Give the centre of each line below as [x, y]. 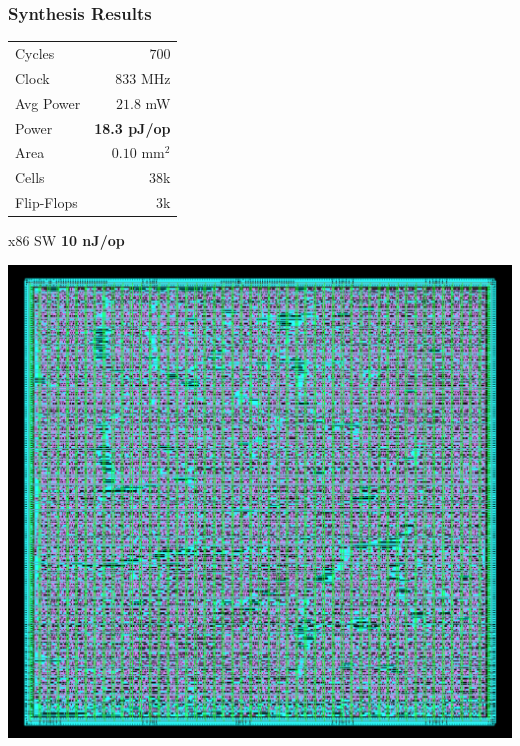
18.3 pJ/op [132, 127]
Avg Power [48, 102]
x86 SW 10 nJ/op [66, 240]
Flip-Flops [46, 202]
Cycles [35, 52]
